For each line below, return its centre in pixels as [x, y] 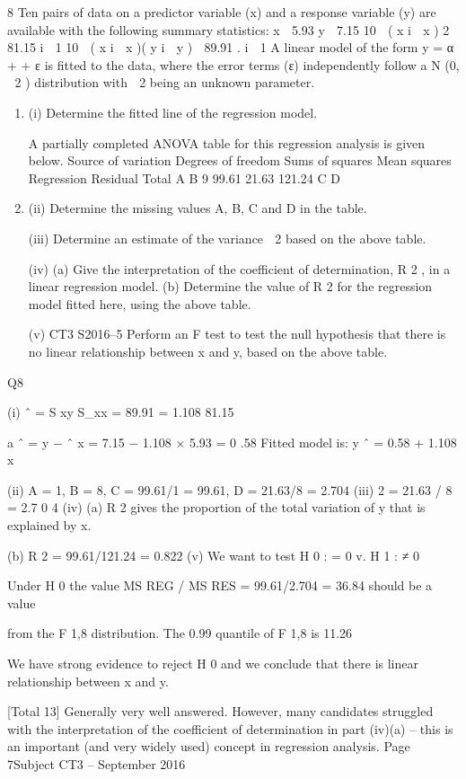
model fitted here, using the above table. [140, 303]
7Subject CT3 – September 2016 [97, 764]
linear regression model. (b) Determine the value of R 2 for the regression [230, 286]
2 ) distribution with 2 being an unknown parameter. [165, 82]
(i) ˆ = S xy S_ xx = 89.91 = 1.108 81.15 [121, 412]
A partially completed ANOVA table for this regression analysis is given [227, 142]
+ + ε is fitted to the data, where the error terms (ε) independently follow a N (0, [233, 64]
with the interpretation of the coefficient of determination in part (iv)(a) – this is [230, 728]
